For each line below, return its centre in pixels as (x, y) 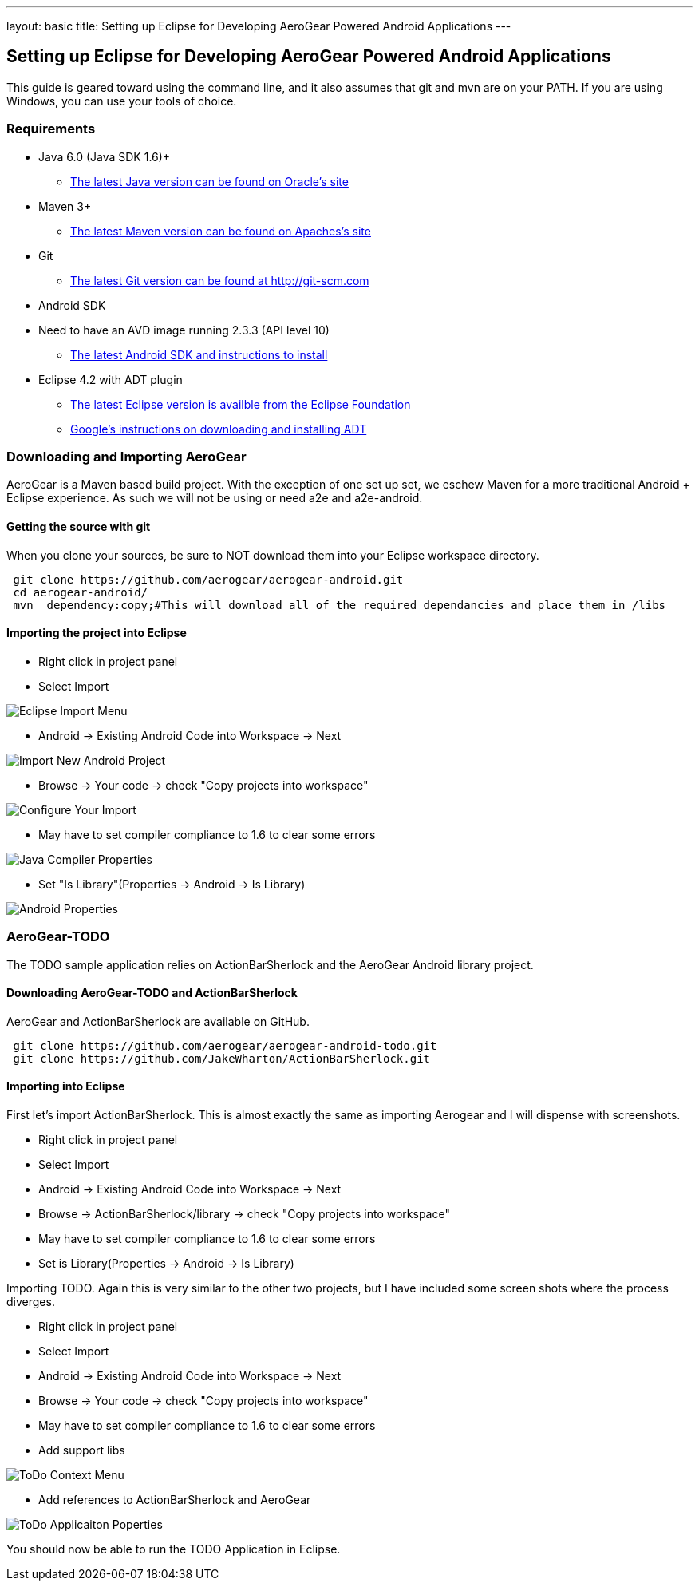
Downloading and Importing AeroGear (126, 456)
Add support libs (82, 1450)
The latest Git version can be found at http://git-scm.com (220, 280)
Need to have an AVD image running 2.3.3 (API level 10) (184, 330)
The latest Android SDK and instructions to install (199, 354)
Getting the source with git (79, 526)
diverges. (31, 1301)
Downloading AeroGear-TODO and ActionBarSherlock (152, 993)
